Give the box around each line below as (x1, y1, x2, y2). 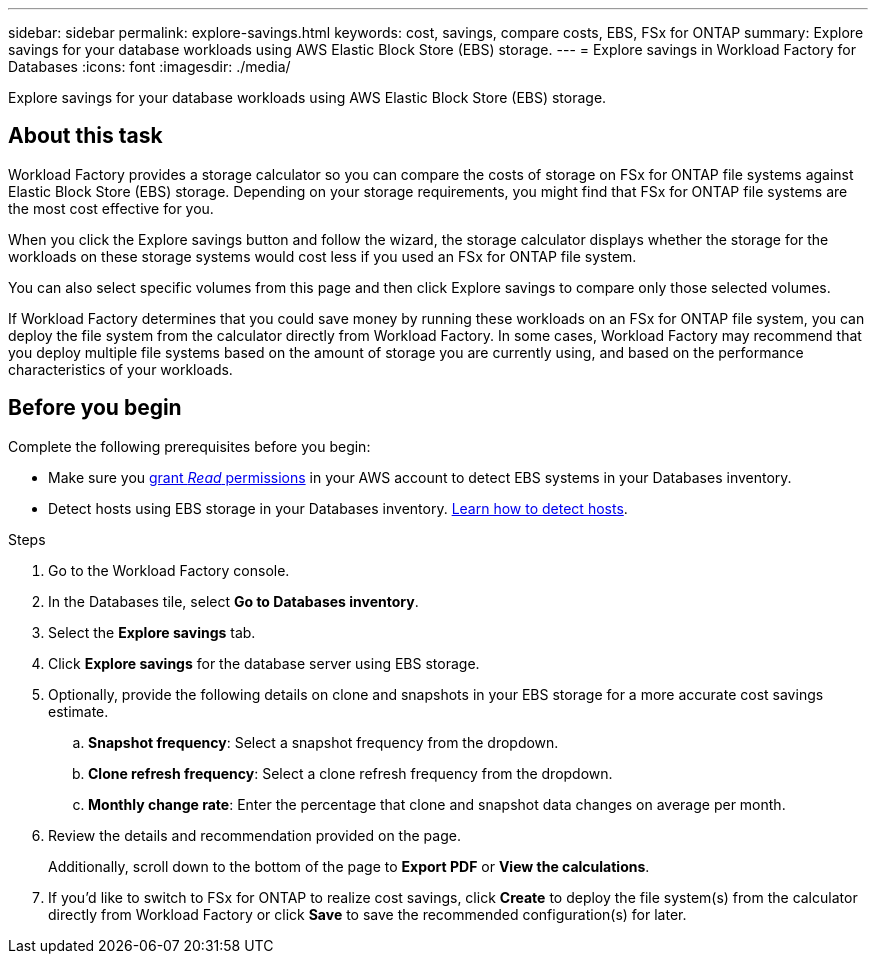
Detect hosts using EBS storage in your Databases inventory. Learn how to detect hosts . (48, 499, 628, 517)
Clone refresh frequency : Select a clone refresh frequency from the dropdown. (88, 764, 613, 782)
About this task (8, 123, 163, 149)
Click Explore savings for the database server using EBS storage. (48, 654, 480, 672)
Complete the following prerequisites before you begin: (8, 437, 371, 455)
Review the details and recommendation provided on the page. (48, 826, 461, 844)
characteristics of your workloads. (8, 360, 233, 378)
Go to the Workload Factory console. (48, 561, 290, 579)
